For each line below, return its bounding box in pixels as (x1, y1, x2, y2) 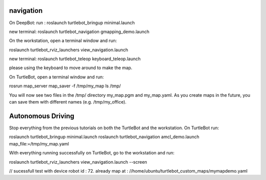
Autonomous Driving (9, 111, 75, 120)
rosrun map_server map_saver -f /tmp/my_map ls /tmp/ (9, 83, 121, 89)
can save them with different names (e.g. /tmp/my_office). (9, 99, 127, 105)
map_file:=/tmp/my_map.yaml (9, 141, 69, 146)
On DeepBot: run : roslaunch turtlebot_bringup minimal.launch (9, 20, 135, 26)
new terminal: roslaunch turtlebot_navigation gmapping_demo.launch (9, 29, 150, 35)
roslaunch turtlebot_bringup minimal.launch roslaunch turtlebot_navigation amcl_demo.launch (9, 134, 199, 140)
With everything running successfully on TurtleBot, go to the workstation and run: (9, 150, 175, 156)
